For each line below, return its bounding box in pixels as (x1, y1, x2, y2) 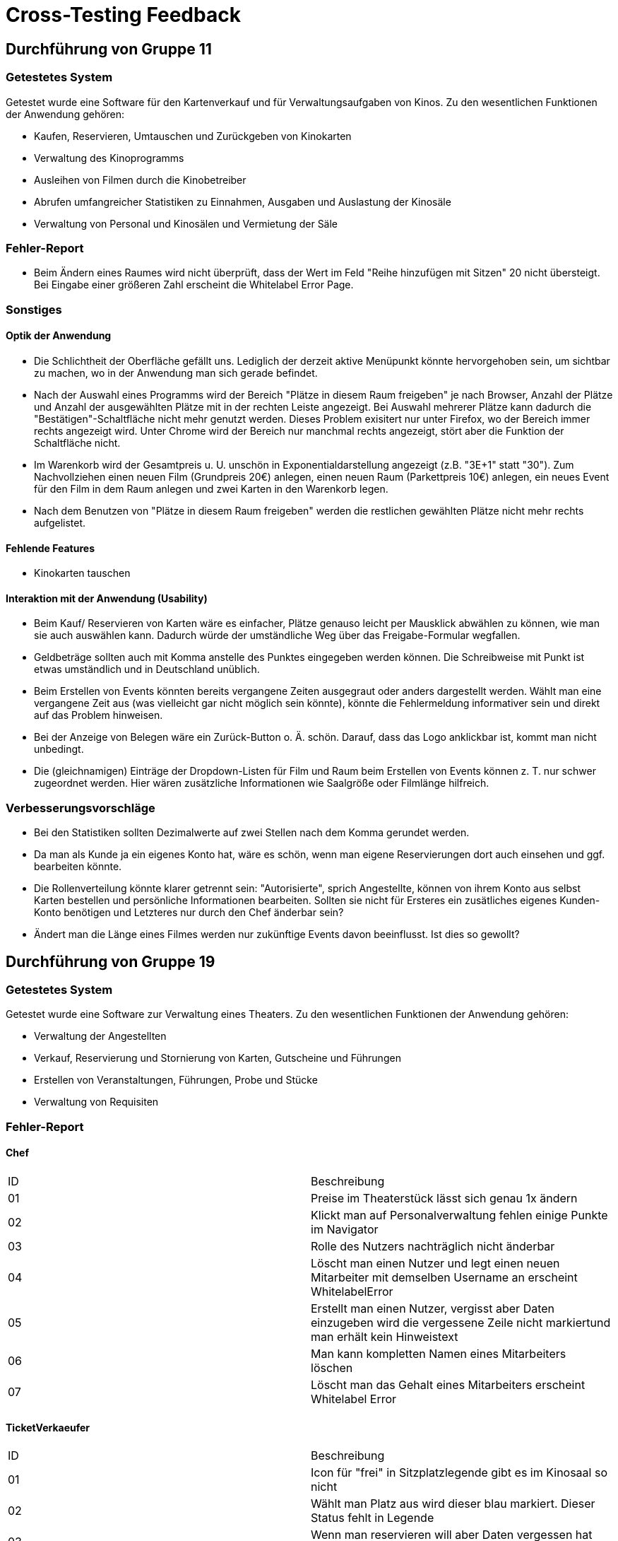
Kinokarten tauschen (34, 567, 131, 580)
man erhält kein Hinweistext (311, 1329, 458, 1344)
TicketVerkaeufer (6, 1421, 90, 1434)
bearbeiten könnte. (34, 860, 122, 873)
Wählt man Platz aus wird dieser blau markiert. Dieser (311, 1496, 595, 1511)
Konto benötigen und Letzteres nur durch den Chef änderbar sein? (34, 906, 344, 919)
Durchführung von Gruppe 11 (6, 40, 212, 58)
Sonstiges (6, 302, 62, 317)
